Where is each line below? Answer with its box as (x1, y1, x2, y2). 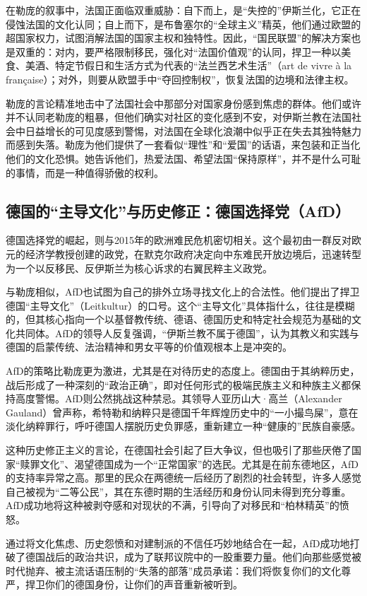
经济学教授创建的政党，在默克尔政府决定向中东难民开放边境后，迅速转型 (25, 246, 361, 261)
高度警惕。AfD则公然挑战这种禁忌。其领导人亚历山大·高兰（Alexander (15, 391, 342, 406)
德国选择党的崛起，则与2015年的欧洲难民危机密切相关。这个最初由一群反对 (6, 233, 351, 247)
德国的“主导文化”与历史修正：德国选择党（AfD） (6, 199, 351, 221)
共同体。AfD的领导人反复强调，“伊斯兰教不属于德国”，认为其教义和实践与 (15, 325, 359, 340)
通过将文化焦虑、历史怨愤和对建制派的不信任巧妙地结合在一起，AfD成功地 (6, 535, 350, 550)
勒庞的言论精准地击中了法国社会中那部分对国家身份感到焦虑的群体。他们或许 (6, 95, 361, 110)
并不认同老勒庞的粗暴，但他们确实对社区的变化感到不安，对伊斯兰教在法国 (6, 110, 351, 124)
